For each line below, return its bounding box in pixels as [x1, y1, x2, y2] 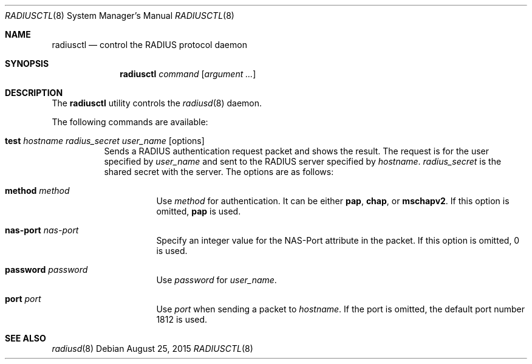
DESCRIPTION [5, 88, 63, 98]
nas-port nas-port [5, 225, 79, 235]
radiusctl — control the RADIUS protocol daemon [52, 39, 247, 50]
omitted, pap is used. [156, 206, 241, 216]
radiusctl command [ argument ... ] [120, 69, 256, 79]
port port [5, 294, 41, 304]
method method [5, 185, 70, 196]
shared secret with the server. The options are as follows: [104, 167, 334, 177]
